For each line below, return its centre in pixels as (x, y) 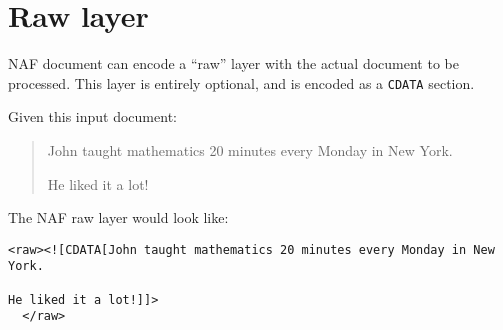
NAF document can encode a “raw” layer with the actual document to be (233, 63)
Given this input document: (92, 116)
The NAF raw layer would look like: (118, 217)
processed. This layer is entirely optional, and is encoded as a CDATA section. (241, 82)
